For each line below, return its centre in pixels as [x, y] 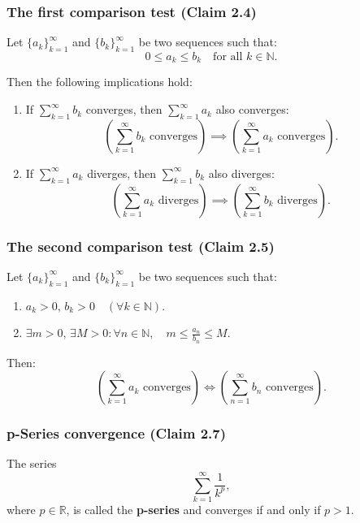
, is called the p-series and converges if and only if [193, 510]
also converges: [252, 109]
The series [32, 463]
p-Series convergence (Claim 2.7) [117, 433]
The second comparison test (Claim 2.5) [141, 246]
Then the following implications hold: [100, 82]
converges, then [124, 109]
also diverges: [241, 173]
